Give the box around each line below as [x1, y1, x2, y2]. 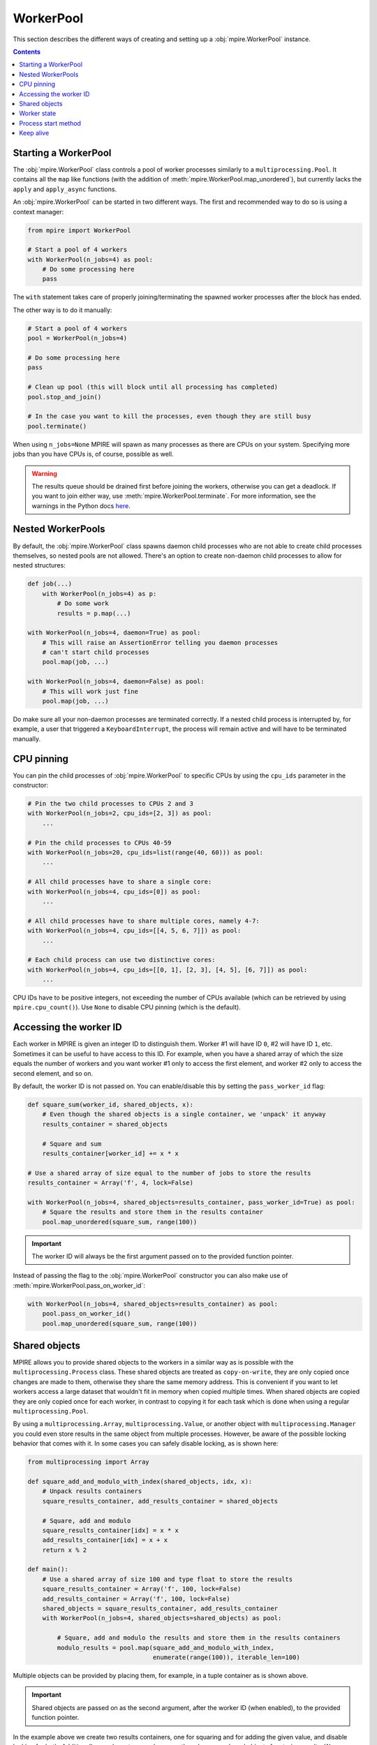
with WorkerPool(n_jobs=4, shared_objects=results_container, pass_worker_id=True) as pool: [27, 1198, 355, 1206]
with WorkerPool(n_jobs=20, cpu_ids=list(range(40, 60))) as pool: [27, 849, 264, 856]
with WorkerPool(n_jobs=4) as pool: [27, 255, 154, 263]
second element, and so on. [13, 1069, 94, 1078]
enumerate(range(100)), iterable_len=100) [152, 1653, 300, 1661]
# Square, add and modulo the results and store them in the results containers [57, 1634, 341, 1642]
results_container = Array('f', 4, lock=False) [27, 1179, 193, 1187]
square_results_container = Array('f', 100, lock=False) [42, 1585, 242, 1593]
